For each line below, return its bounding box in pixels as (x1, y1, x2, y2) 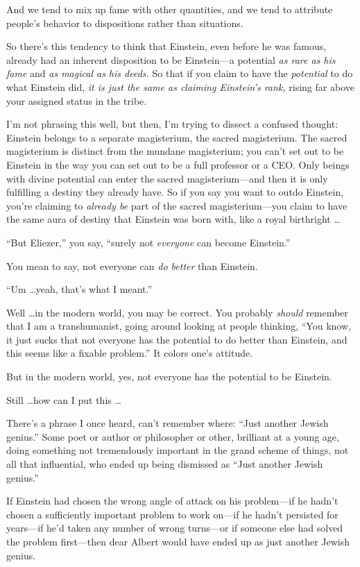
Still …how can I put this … (6, 392, 121, 407)
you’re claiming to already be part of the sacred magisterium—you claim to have (6, 198, 348, 212)
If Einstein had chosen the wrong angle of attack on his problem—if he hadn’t (6, 493, 338, 508)
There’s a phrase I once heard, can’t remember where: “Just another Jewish (6, 416, 329, 430)
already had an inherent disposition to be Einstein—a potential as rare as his (6, 52, 336, 67)
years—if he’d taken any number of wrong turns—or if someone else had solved (6, 521, 343, 535)
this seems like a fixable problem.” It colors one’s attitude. (6, 346, 253, 360)
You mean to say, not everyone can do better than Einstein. (6, 258, 258, 273)
